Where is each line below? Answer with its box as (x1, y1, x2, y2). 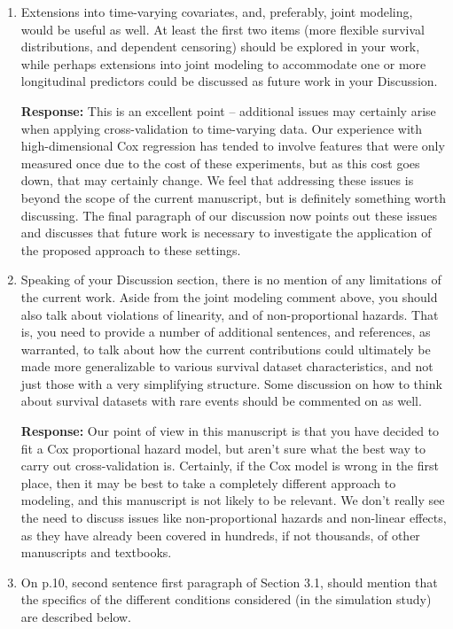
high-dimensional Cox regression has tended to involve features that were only (20, 136, 445, 155)
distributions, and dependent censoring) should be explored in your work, (20, 37, 420, 56)
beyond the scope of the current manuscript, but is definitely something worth (20, 188, 447, 206)
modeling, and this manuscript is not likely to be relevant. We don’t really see (20, 491, 445, 509)
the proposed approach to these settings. (20, 240, 241, 259)
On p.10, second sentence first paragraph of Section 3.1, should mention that (20, 572, 438, 591)
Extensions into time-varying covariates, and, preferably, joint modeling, (20, 3, 413, 20)
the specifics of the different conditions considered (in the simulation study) (20, 590, 432, 609)
